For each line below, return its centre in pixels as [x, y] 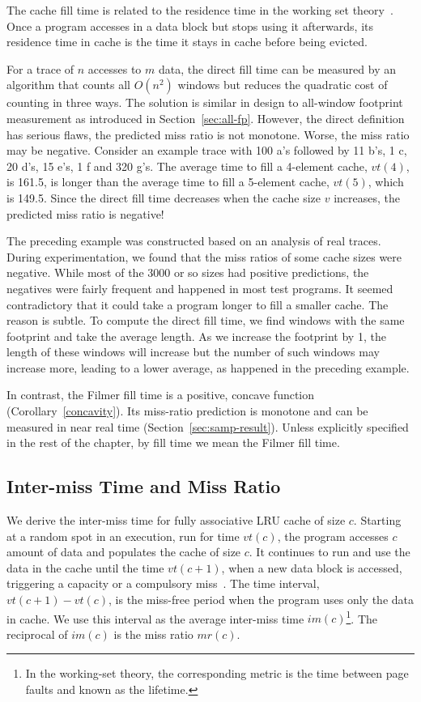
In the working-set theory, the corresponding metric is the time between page [217, 673]
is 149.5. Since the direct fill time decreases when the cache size [164, 197]
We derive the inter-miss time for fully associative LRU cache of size [176, 520]
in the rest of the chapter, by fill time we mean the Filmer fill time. [173, 442]
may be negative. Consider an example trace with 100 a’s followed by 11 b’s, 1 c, [207, 150]
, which [386, 182]
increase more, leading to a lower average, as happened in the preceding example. [208, 367]
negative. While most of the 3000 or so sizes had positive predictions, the [188, 272]
